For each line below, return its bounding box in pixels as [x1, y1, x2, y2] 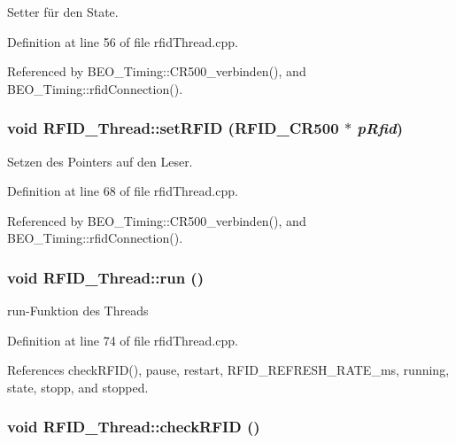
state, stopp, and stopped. [7, 377, 149, 396]
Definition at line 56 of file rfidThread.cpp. [7, 32, 238, 51]
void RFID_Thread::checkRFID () [7, 416, 260, 438]
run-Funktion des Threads [7, 301, 149, 320]
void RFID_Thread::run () [7, 266, 204, 288]
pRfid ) [357, 117, 404, 139]
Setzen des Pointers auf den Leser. [7, 152, 193, 170]
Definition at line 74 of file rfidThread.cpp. [7, 330, 238, 349]
